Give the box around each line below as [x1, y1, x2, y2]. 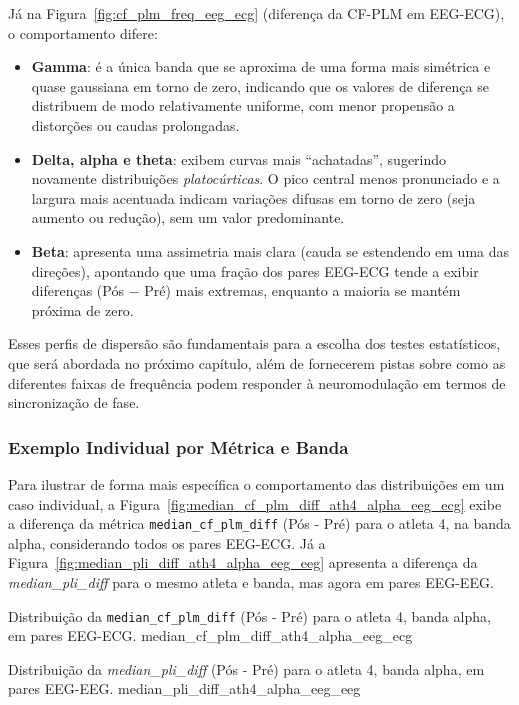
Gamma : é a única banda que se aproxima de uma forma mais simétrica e [31, 56, 491, 77]
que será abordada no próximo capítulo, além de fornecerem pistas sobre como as [8, 352, 506, 373]
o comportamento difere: [8, 22, 158, 43]
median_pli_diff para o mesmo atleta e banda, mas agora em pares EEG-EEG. [8, 571, 494, 592]
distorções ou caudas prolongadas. [31, 114, 240, 135]
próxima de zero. [31, 299, 134, 320]
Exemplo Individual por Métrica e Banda [8, 434, 349, 459]
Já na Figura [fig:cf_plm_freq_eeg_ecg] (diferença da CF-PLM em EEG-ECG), [8, 3, 505, 23]
